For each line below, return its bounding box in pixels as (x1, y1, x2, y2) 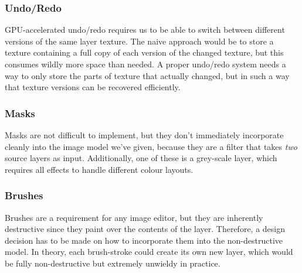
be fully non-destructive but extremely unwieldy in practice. (5, 257, 220, 269)
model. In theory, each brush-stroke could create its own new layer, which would (5, 245, 293, 258)
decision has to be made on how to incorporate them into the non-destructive (5, 234, 283, 246)
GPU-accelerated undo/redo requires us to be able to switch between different (5, 23, 285, 36)
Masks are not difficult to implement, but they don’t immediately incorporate (5, 129, 284, 141)
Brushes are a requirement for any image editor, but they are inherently (5, 211, 263, 223)
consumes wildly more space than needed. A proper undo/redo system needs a (5, 58, 286, 70)
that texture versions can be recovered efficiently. (5, 81, 181, 93)
